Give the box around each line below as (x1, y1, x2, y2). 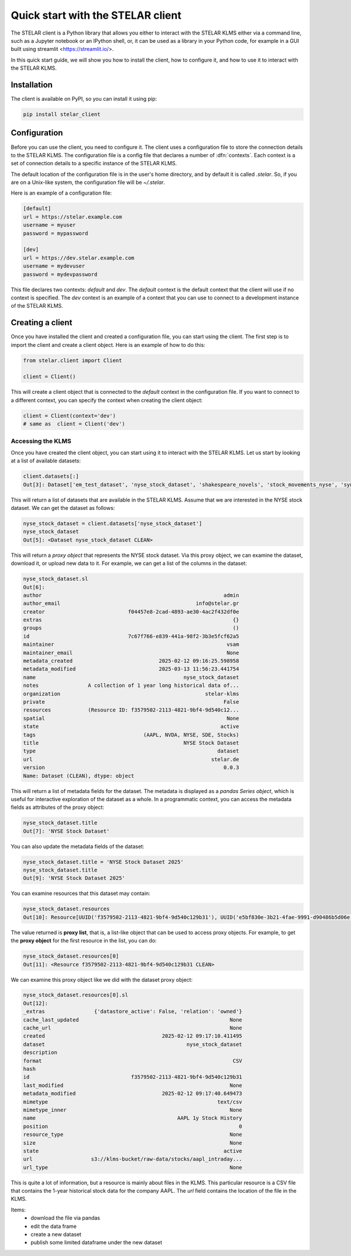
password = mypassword (23, 230, 88, 237)
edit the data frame (30, 1223, 77, 1230)
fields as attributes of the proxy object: (11, 804, 105, 811)
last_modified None (23, 1082, 243, 1088)
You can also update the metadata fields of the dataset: (11, 843, 144, 850)
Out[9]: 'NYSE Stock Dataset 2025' (23, 875, 125, 881)
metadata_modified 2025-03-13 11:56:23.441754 (23, 666, 239, 672)
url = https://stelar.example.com (23, 213, 122, 220)
